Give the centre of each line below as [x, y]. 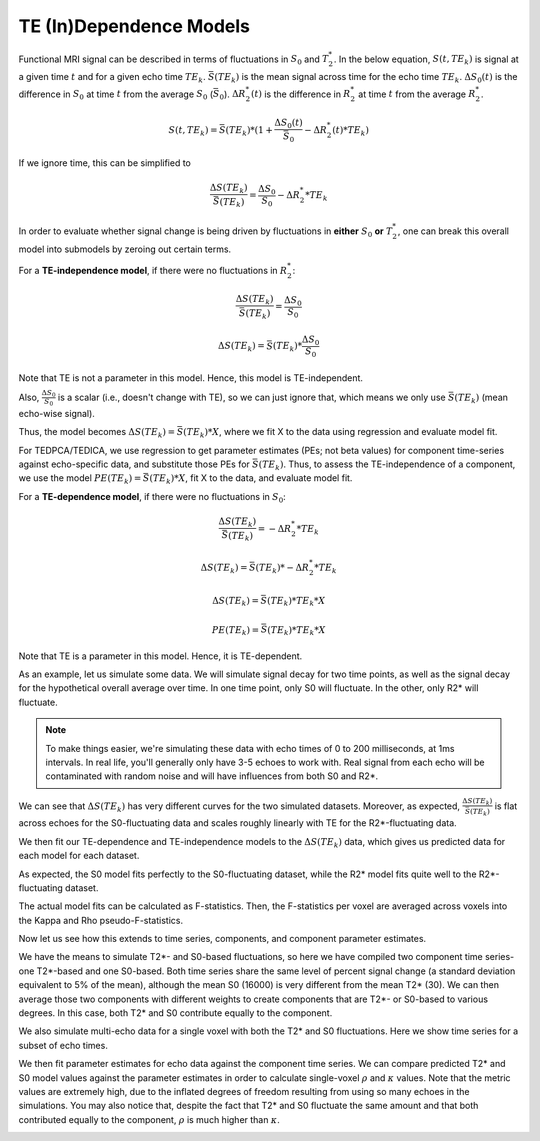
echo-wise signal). [56, 413]
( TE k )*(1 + [249, 131]
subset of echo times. [63, 1045]
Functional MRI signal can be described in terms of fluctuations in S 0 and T [173, 60]
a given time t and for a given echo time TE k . [112, 78]
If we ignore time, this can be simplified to [105, 162]
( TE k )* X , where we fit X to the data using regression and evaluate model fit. [340, 433]
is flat [506, 806]
